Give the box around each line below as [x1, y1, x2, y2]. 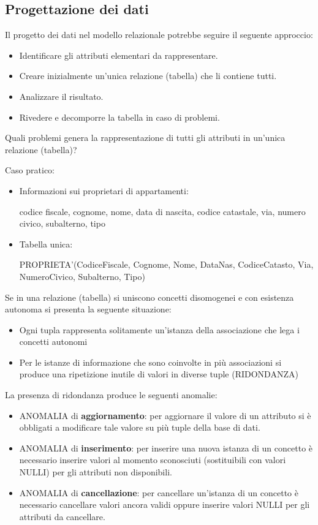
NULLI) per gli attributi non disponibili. [19, 466, 172, 478]
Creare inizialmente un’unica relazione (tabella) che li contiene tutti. [19, 69, 277, 82]
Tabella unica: [19, 237, 73, 250]
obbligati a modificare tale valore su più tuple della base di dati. [19, 421, 260, 434]
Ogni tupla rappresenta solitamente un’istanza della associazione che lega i [19, 323, 300, 336]
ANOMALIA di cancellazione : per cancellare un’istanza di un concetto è [19, 486, 298, 499]
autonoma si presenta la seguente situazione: [5, 303, 172, 315]
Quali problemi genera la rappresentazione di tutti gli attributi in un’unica [5, 131, 286, 144]
